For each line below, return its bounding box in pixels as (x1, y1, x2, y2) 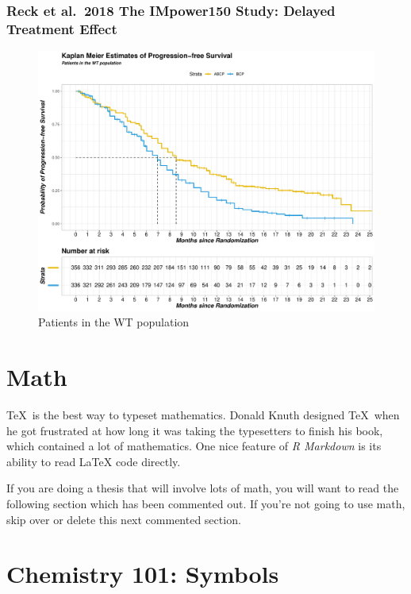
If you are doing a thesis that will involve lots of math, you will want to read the (6, 480, 399, 496)
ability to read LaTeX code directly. (6, 453, 181, 469)
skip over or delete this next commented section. (6, 511, 241, 527)
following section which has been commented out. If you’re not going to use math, (6, 495, 405, 511)
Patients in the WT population (38, 314, 190, 330)
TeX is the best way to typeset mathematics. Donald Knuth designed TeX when (6, 406, 400, 422)
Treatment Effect (6, 18, 117, 38)
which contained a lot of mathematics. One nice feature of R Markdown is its (6, 438, 382, 454)
